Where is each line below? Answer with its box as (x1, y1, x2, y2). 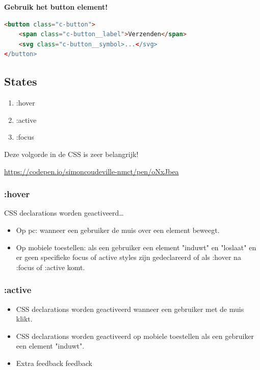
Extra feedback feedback (16, 357, 92, 368)
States (4, 73, 37, 89)
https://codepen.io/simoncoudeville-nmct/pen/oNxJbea (4, 166, 179, 176)
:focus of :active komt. (16, 261, 85, 272)
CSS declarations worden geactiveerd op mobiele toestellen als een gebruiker (16, 330, 254, 341)
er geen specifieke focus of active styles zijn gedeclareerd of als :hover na (16, 252, 241, 262)
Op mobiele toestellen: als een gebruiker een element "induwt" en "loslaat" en (16, 242, 256, 252)
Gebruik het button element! (4, 2, 108, 12)
